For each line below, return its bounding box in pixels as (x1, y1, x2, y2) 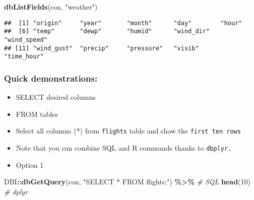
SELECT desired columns (16, 92, 96, 102)
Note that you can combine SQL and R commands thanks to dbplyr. (16, 142, 232, 153)
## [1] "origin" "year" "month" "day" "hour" (4, 19, 242, 27)
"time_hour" (4, 53, 44, 60)
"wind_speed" (4, 36, 47, 43)
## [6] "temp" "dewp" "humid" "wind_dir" (4, 28, 210, 35)
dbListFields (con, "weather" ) (4, 2, 98, 12)
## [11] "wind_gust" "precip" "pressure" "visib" (4, 44, 199, 52)
